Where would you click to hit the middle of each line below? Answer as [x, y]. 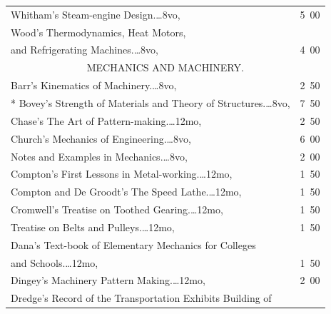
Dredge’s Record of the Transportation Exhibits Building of [141, 298]
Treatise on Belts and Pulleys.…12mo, [93, 227]
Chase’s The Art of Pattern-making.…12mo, [106, 120]
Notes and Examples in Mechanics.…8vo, [99, 156]
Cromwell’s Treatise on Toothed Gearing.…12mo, [117, 209]
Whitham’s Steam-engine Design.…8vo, [96, 14]
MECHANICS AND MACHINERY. [165, 67]
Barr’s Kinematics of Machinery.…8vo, [94, 85]
